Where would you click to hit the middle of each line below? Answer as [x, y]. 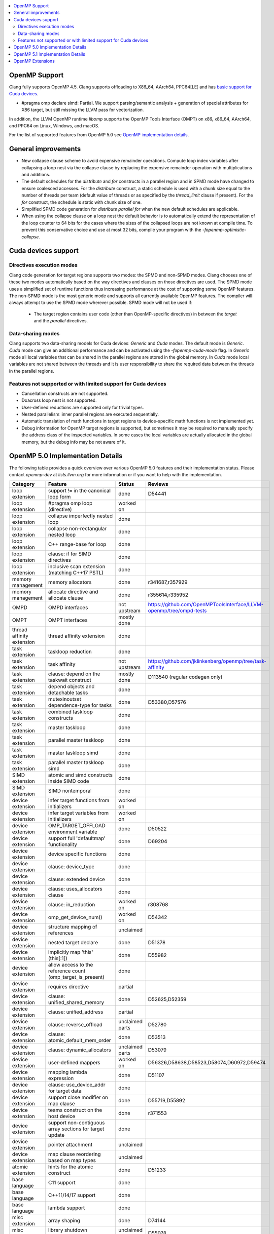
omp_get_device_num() [75, 917]
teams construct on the [75, 1110]
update [56, 1135]
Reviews [158, 484]
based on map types [72, 1160]
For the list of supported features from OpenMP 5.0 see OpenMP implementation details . [99, 135]
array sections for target [76, 1129]
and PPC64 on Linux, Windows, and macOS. [54, 125]
